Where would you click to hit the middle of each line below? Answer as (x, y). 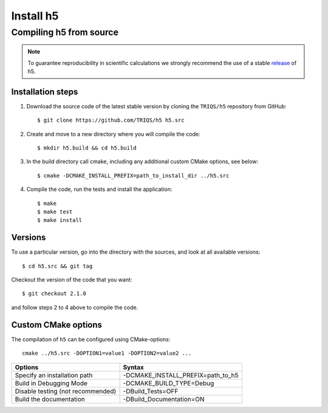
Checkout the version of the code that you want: (72, 280)
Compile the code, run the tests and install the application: (99, 189)
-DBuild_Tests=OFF (151, 391)
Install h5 (35, 16)
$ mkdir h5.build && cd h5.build (87, 148)
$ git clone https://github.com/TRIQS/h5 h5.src (111, 120)
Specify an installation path (54, 375)
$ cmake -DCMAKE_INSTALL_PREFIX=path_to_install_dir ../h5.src (133, 175)
